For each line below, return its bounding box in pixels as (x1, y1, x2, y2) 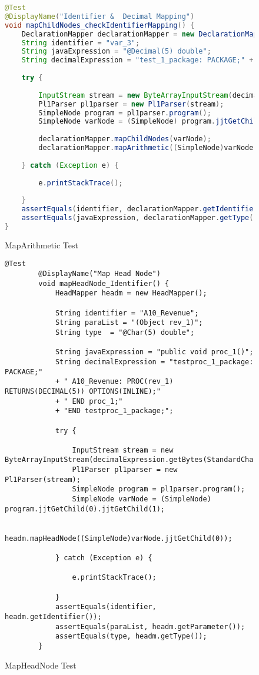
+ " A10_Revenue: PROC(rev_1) (55, 377, 174, 386)
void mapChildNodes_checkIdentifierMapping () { (5, 21, 195, 29)
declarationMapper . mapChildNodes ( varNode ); (38, 135, 211, 144)
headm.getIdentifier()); (5, 612, 102, 621)
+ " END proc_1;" (55, 397, 123, 405)
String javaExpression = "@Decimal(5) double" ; (21, 47, 211, 56)
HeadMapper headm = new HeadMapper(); (55, 289, 207, 298)
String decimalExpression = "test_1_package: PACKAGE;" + (21, 56, 254, 65)
